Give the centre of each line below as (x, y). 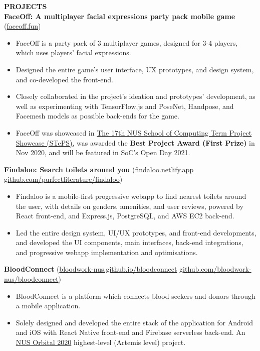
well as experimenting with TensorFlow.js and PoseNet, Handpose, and (125, 106)
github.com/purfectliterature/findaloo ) (63, 179)
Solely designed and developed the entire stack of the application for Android (134, 322)
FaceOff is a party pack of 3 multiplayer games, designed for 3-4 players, (127, 42)
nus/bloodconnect (31, 279)
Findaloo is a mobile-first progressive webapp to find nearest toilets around (131, 196)
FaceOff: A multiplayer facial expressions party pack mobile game (120, 16)
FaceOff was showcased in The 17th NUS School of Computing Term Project (134, 132)
